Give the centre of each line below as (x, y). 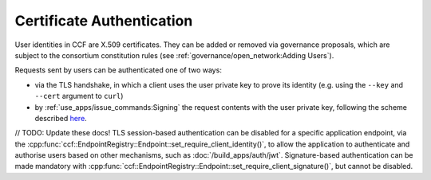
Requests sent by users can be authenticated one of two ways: (119, 70)
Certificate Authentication (104, 21)
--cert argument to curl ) (79, 96)
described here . (61, 118)
